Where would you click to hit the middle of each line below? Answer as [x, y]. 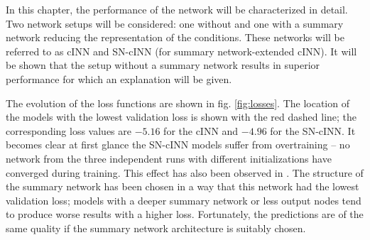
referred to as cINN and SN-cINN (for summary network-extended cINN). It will [181, 51]
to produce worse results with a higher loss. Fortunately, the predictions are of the [185, 214]
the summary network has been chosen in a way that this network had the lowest [183, 186]
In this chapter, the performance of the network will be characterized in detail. [177, 9]
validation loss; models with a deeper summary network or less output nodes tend [184, 200]
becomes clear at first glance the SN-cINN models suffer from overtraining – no [178, 144]
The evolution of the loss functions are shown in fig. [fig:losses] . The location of [178, 103]
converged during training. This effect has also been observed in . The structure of [185, 172]
